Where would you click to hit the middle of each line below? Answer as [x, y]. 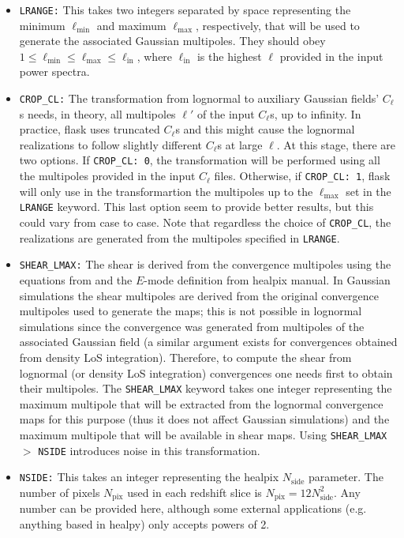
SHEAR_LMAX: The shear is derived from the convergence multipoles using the [205, 264]
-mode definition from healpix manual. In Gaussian [267, 280]
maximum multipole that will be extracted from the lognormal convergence [201, 403]
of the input [226, 113]
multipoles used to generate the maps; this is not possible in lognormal [191, 311]
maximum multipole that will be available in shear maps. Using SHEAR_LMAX [203, 435]
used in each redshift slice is [195, 492]
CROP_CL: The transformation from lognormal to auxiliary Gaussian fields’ [199, 98]
